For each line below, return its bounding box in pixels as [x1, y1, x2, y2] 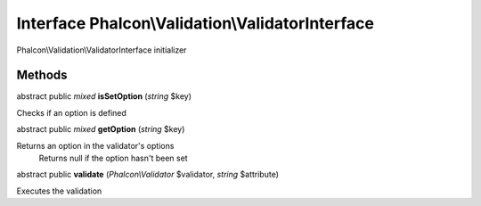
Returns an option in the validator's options [16, 140, 175, 151]
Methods [16, 68, 68, 83]
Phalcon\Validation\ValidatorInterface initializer [16, 45, 187, 55]
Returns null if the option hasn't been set [38, 152, 188, 164]
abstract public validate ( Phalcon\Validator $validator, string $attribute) [16, 169, 280, 180]
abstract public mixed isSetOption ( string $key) [16, 91, 192, 102]
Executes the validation [16, 185, 102, 196]
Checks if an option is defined [16, 107, 126, 118]
